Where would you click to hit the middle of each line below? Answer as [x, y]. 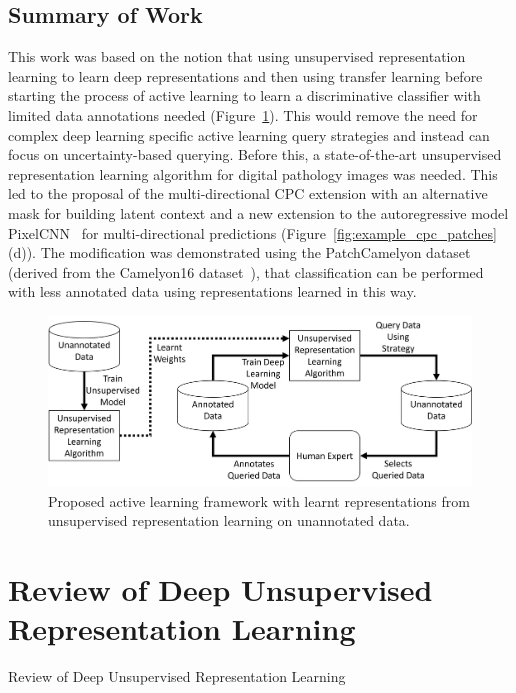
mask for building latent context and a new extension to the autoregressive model [258, 212]
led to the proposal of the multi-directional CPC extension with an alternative [248, 193]
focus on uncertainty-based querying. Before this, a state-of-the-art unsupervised [255, 154]
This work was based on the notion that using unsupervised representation [237, 56]
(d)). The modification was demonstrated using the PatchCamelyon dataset [239, 252]
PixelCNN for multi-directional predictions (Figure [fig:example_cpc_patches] [252, 232]
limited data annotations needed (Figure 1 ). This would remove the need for [243, 114]
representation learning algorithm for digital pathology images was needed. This [253, 173]
